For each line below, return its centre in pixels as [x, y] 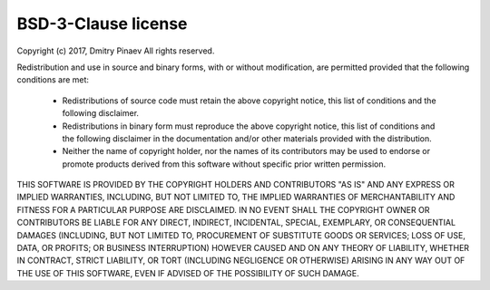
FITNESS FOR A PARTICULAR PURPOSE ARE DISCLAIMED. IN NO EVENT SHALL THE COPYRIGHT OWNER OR [223, 209]
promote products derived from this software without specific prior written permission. [224, 164]
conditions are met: [53, 80]
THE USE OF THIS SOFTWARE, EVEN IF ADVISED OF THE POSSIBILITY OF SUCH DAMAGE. [188, 273]
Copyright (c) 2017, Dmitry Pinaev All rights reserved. [116, 51]
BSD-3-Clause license [102, 24]
